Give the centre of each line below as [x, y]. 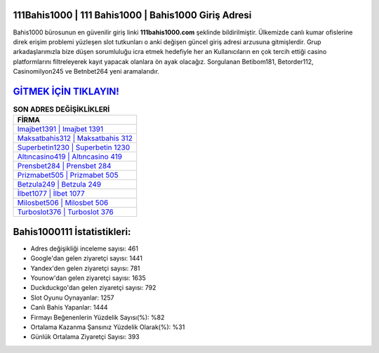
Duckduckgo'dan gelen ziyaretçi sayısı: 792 [93, 288]
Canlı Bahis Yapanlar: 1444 [69, 307]
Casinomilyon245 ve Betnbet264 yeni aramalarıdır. [86, 72]
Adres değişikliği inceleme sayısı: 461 [84, 248]
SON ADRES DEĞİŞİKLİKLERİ [61, 109]
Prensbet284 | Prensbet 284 [64, 166]
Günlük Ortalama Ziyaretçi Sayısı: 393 [85, 337]
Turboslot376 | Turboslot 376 [65, 212]
